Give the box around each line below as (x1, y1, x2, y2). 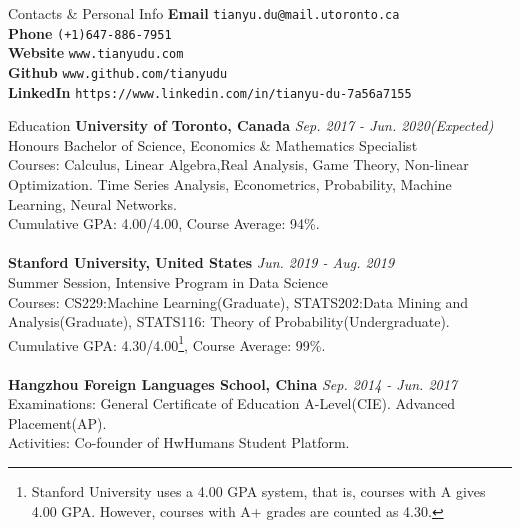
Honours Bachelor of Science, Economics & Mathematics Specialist (8, 134, 418, 155)
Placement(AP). (8, 412, 107, 433)
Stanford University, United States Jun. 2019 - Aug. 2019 (8, 252, 395, 273)
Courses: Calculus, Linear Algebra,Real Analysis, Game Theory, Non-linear (8, 154, 469, 175)
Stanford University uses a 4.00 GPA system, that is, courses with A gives (31, 481, 486, 502)
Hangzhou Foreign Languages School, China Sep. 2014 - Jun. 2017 (8, 373, 458, 394)
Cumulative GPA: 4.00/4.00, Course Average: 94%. (8, 213, 320, 234)
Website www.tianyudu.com (8, 42, 184, 63)
